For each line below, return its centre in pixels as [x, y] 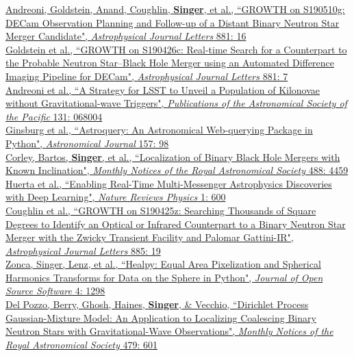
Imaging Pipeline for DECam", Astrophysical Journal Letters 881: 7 [147, 76]
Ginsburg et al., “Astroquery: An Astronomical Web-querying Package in [159, 130]
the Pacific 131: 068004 [54, 116]
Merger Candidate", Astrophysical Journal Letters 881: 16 [126, 36]
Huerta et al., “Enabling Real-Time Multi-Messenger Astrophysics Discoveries [169, 183]
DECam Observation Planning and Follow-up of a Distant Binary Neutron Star [173, 22]
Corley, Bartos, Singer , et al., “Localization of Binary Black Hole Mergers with [173, 156]
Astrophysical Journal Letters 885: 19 [83, 250]
